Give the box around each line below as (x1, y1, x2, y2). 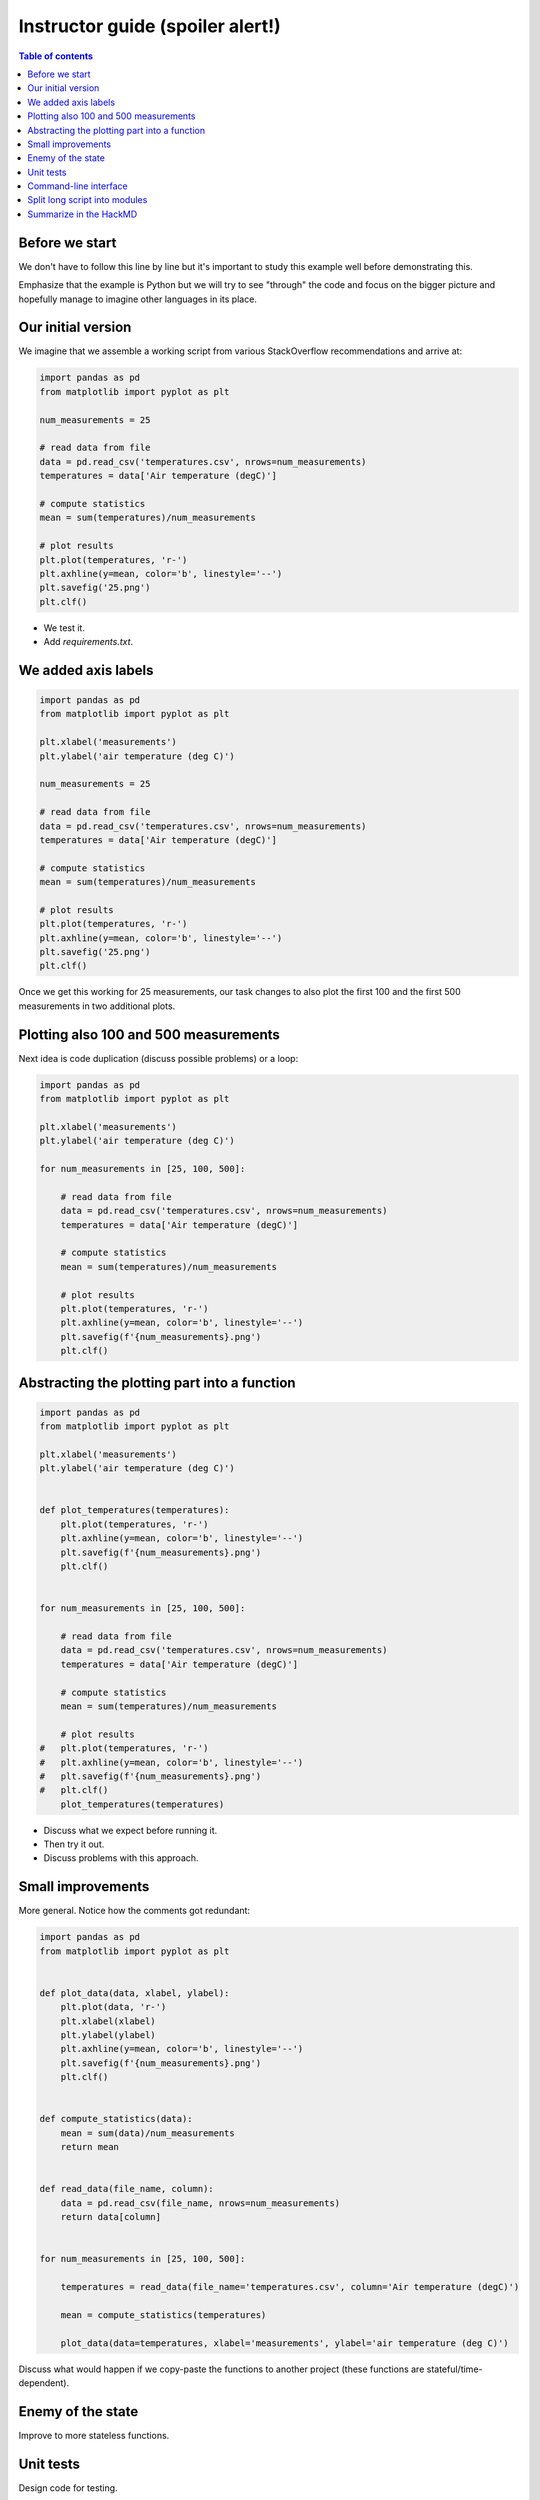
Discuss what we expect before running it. (43, 1824, 218, 1836)
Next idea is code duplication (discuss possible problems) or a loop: (18, 1052, 299, 1064)
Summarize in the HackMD (27, 208, 138, 220)
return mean (60, 2141, 120, 2153)
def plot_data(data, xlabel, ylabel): (39, 1987, 230, 1999)
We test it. (43, 621, 85, 634)
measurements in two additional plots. (18, 1000, 176, 1012)
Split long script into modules (27, 194, 148, 206)
